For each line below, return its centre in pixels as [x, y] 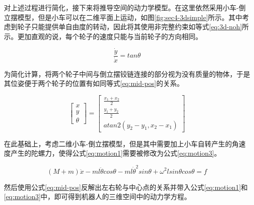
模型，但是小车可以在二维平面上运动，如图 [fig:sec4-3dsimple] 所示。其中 [130, 17]
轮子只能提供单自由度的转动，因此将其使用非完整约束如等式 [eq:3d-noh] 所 [133, 27]
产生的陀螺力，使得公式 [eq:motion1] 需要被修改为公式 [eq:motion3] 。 [116, 153]
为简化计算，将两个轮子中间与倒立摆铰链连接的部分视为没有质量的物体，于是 [127, 73]
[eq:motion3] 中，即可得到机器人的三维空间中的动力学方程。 [98, 196]
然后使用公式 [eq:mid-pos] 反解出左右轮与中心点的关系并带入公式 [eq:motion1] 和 [126, 187]
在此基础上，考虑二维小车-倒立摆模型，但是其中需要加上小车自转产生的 [118, 143]
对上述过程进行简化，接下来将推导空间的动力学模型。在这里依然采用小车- [121, 7]
